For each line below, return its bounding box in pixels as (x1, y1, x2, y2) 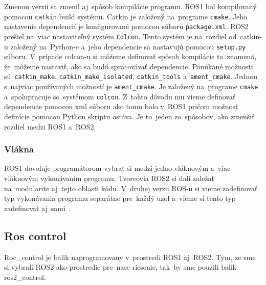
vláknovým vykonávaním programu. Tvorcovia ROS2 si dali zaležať (4, 172, 215, 183)
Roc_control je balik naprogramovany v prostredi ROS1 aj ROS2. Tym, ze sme (4, 251, 256, 262)
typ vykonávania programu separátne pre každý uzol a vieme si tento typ (4, 193, 236, 203)
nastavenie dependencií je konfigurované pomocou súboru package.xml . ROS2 (4, 21, 249, 32)
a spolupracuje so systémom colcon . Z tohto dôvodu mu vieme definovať (4, 91, 236, 101)
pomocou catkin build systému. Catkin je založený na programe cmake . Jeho (4, 11, 248, 21)
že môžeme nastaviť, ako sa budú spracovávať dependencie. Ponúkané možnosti (4, 61, 253, 71)
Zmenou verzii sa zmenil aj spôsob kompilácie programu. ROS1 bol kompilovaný (4, 1, 257, 11)
